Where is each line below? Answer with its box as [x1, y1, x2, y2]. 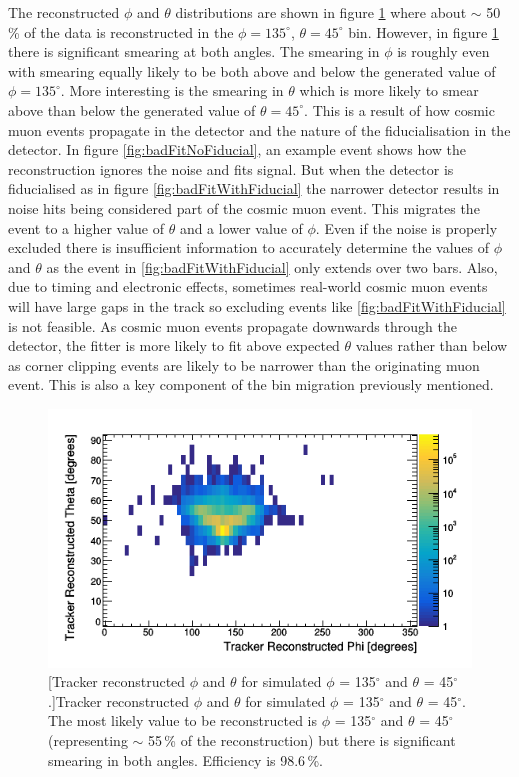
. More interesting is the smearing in [60, 80, 284, 101]
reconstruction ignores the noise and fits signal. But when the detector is [8, 158, 454, 179]
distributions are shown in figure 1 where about [175, 2, 467, 22]
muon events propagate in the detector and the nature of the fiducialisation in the [8, 119, 511, 140]
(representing [48, 729, 128, 750]
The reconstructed [8, 2, 120, 22]
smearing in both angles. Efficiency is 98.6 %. [48, 749, 324, 770]
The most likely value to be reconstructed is [48, 710, 317, 731]
